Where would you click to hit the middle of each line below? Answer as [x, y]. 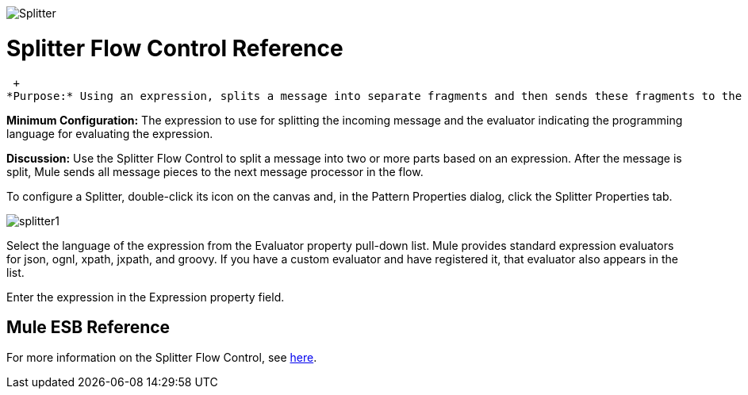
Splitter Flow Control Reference [175, 48]
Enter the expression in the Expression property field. [146, 297]
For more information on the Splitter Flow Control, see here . [162, 358]
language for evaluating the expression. [110, 133]
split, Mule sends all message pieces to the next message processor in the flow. [215, 171]
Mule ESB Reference [88, 327]
